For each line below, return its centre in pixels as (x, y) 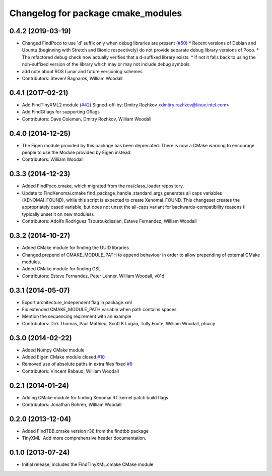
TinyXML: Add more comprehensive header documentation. (84, 438)
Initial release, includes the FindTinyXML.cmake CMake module (88, 464)
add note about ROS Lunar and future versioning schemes (82, 71)
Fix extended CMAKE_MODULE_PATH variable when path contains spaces (99, 310)
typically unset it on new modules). (58, 214)
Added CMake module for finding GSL (61, 269)
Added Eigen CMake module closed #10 (63, 357)
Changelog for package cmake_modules (96, 13)
